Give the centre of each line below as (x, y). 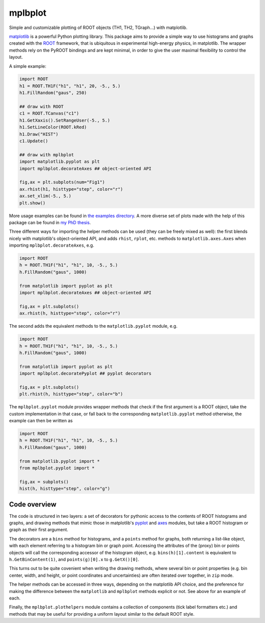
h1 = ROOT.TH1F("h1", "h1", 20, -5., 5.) (70, 86)
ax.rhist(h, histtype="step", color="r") (70, 313)
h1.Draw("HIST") (39, 134)
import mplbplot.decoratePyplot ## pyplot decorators (85, 374)
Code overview (33, 504)
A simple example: (28, 66)
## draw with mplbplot (47, 155)
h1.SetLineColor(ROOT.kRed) (53, 127)
